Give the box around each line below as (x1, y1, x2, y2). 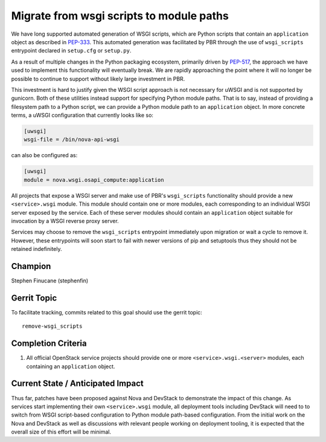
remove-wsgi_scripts (22, 323, 83, 330)
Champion (11, 261, 51, 271)
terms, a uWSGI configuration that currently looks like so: (11, 112, 154, 119)
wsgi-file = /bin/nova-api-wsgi (24, 136, 120, 143)
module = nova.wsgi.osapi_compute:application (24, 176, 164, 183)
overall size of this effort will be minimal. (11, 428, 112, 435)
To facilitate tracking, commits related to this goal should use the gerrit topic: (11, 308, 202, 316)
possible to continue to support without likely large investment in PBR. (11, 75, 185, 82)
